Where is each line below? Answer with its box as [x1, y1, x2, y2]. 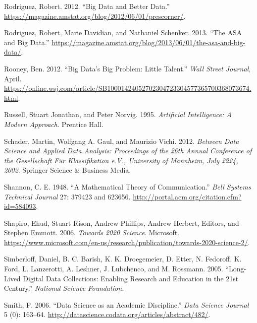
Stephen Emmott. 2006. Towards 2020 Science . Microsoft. [4, 227, 180, 238]
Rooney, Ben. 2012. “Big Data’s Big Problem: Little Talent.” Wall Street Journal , [4, 63, 251, 73]
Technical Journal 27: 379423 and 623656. [4, 191, 131, 201]
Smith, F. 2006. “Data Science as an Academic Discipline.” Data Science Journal [4, 299, 249, 310]
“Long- [225, 263, 247, 274]
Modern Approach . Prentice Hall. [4, 119, 103, 129]
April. [4, 73, 22, 83]
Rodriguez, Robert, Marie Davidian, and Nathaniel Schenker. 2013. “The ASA [4, 27, 242, 38]
